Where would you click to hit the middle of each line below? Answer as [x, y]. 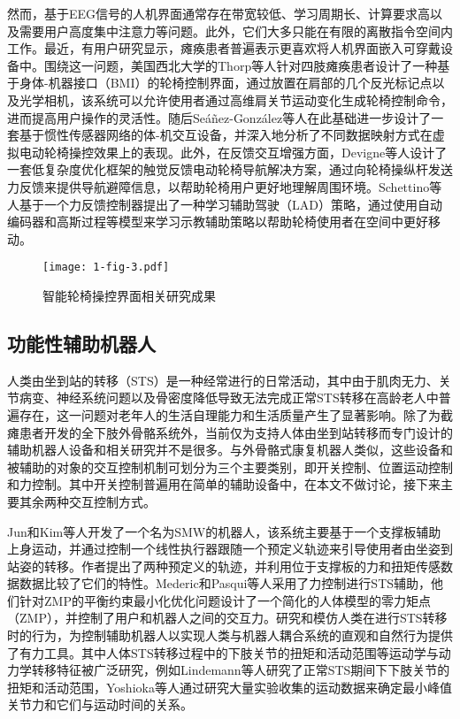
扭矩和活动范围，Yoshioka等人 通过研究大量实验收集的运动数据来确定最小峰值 [230, 687]
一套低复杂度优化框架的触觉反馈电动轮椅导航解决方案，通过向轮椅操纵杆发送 [230, 169]
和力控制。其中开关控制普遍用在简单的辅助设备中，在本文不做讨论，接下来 [224, 484]
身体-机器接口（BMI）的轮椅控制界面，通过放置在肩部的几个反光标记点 [226, 83]
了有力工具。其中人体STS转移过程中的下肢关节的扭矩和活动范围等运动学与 [223, 652]
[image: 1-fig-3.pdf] [106, 268]
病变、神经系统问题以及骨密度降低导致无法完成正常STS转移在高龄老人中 [229, 398]
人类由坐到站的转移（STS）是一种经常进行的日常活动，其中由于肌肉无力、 [223, 380]
